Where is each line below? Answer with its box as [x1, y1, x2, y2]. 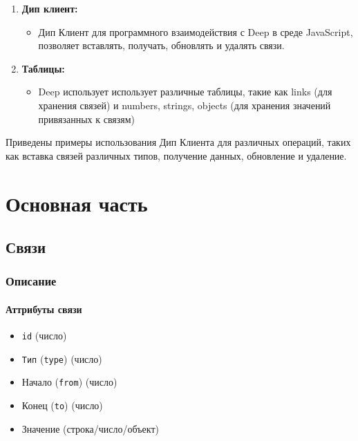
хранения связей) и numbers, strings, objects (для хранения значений [38, 97, 331, 112]
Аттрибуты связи [6, 301, 82, 316]
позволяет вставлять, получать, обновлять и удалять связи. [38, 38, 285, 53]
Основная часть [6, 189, 148, 217]
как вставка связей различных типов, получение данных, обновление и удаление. [6, 148, 347, 162]
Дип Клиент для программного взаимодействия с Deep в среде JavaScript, [38, 24, 353, 39]
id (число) [21, 328, 67, 343]
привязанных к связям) [38, 111, 135, 126]
